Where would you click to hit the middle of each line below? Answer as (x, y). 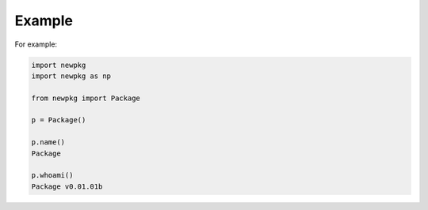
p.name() (48, 142)
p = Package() (59, 120)
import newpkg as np (71, 76)
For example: (36, 44)
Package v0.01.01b (67, 186)
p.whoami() (52, 175)
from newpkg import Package (86, 98)
